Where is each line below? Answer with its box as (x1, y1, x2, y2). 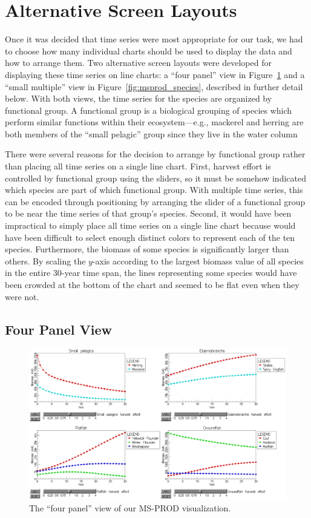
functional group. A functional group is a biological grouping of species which (5, 103, 292, 116)
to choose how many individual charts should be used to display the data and (5, 44, 292, 57)
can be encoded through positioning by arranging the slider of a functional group (5, 195, 306, 208)
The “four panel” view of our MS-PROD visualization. (29, 501, 231, 514)
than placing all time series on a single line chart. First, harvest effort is (5, 160, 271, 172)
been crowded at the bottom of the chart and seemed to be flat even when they (5, 278, 300, 290)
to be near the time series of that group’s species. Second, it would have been (5, 207, 292, 220)
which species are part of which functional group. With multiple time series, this (5, 183, 303, 196)
